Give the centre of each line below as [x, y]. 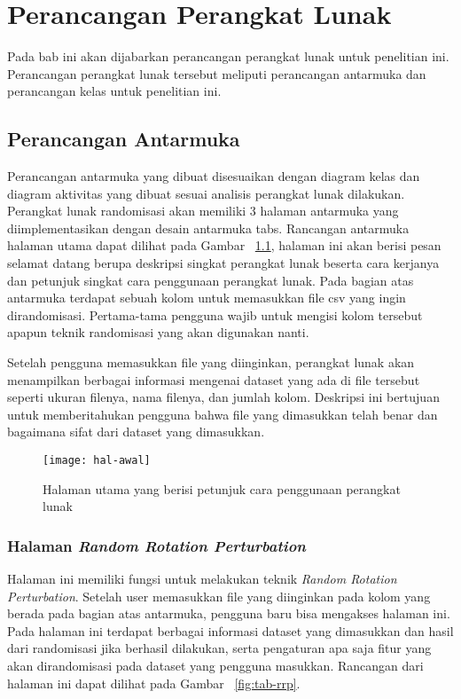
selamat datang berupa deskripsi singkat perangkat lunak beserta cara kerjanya [223, 263]
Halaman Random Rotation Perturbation [156, 545]
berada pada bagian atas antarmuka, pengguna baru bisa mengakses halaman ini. [229, 613]
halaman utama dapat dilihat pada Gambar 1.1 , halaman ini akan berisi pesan [224, 245]
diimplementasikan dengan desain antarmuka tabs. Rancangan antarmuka [208, 228]
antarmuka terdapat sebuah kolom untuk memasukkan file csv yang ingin [207, 298]
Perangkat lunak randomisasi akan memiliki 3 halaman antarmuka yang [203, 211]
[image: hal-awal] [97, 461]
